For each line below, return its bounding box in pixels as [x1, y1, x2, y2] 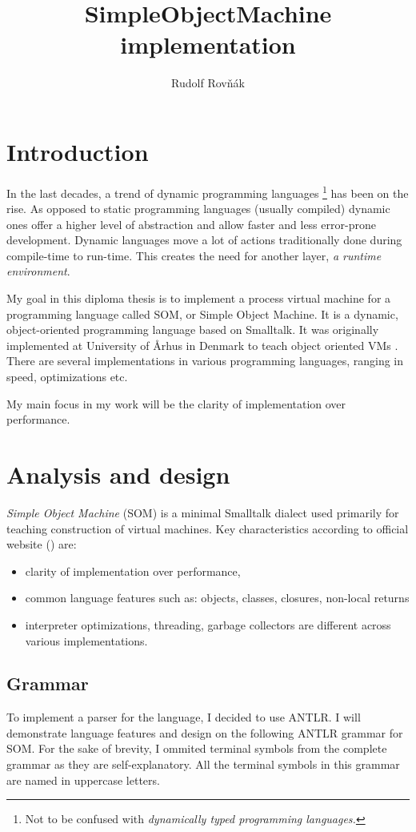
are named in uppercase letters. [6, 771, 160, 788]
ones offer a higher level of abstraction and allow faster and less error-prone [6, 215, 376, 232]
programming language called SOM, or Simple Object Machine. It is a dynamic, [6, 305, 398, 322]
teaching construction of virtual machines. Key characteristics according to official [6, 520, 409, 537]
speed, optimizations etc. [6, 368, 128, 385]
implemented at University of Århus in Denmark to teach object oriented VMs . [6, 336, 398, 353]
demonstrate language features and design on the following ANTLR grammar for [6, 724, 403, 741]
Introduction [6, 135, 149, 167]
